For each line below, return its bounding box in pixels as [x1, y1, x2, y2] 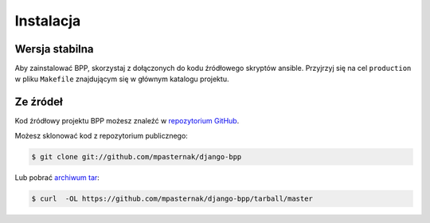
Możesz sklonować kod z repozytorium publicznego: [14, 131, 189, 140]
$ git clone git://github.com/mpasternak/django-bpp [31, 152, 242, 161]
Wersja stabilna [14, 42, 95, 56]
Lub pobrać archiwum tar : [14, 172, 100, 182]
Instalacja [14, 12, 81, 29]
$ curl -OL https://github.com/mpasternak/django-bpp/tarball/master [31, 194, 314, 203]
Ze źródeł [14, 96, 63, 109]
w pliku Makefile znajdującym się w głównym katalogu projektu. [14, 74, 229, 84]
